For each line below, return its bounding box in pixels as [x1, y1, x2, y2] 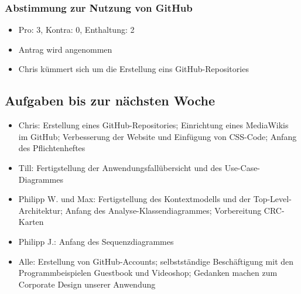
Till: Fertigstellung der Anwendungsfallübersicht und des [18, 161, 222, 173]
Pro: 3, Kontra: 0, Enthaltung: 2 [18, 23, 135, 36]
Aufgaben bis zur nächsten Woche [5, 91, 215, 110]
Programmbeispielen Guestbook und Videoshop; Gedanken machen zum [18, 266, 278, 279]
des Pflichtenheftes [18, 142, 85, 154]
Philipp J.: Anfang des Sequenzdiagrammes [18, 235, 174, 247]
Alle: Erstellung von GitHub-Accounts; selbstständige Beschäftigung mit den [18, 255, 294, 267]
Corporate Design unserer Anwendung [18, 278, 156, 290]
